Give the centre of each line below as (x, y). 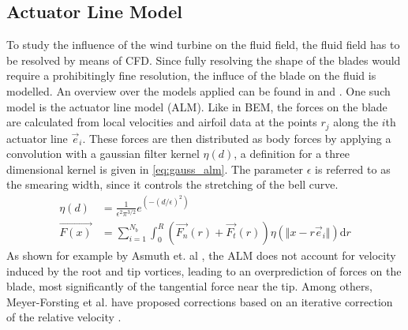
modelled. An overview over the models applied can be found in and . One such (198, 90)
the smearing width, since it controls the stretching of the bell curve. (172, 184)
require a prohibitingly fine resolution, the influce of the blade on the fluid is (191, 75)
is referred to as (353, 169)
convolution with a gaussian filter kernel (103, 154)
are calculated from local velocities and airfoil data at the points (162, 122)
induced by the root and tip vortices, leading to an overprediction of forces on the (204, 270)
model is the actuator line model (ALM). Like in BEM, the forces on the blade (197, 106)
